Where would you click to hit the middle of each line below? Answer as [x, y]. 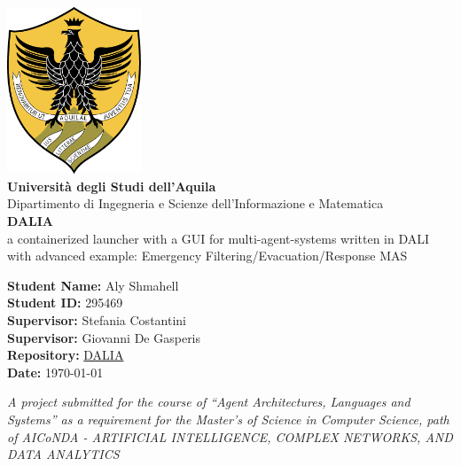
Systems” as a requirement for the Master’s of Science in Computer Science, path [228, 419]
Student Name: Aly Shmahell [93, 285]
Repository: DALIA [66, 355]
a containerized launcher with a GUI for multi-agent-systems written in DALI [219, 238]
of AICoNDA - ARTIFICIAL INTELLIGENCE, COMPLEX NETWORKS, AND [230, 436]
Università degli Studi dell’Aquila [112, 186]
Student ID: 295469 [65, 303]
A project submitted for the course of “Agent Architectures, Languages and [209, 402]
